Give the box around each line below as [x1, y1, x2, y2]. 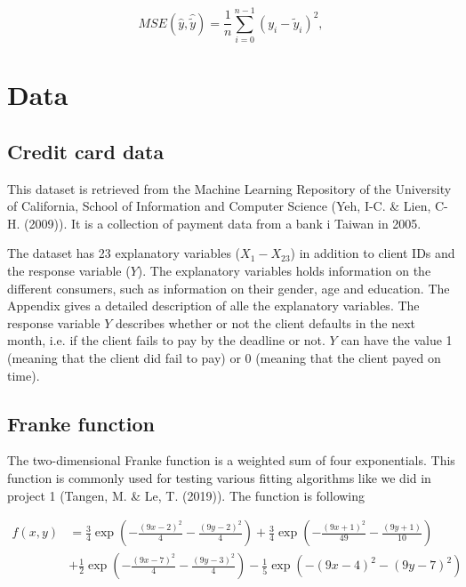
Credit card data [7, 137, 165, 165]
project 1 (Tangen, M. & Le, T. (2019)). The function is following [7, 486, 366, 504]
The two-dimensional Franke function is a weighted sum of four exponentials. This [7, 451, 455, 470]
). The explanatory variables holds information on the [137, 261, 431, 280]
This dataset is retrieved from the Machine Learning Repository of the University [7, 179, 452, 197]
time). [7, 366, 40, 384]
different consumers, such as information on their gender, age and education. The [7, 278, 450, 297]
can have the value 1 [341, 331, 453, 350]
